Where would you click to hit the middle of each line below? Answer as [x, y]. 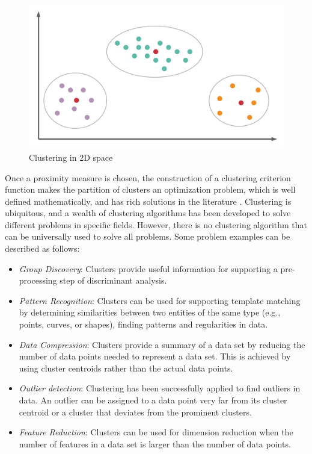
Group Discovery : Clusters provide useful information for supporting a [148, 268]
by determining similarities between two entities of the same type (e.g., [150, 312]
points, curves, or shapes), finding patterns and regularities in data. [143, 324]
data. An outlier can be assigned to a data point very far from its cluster [153, 400]
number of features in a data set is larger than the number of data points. [155, 443]
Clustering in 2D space [71, 157]
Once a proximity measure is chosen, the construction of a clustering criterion [148, 177]
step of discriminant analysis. [113, 280]
